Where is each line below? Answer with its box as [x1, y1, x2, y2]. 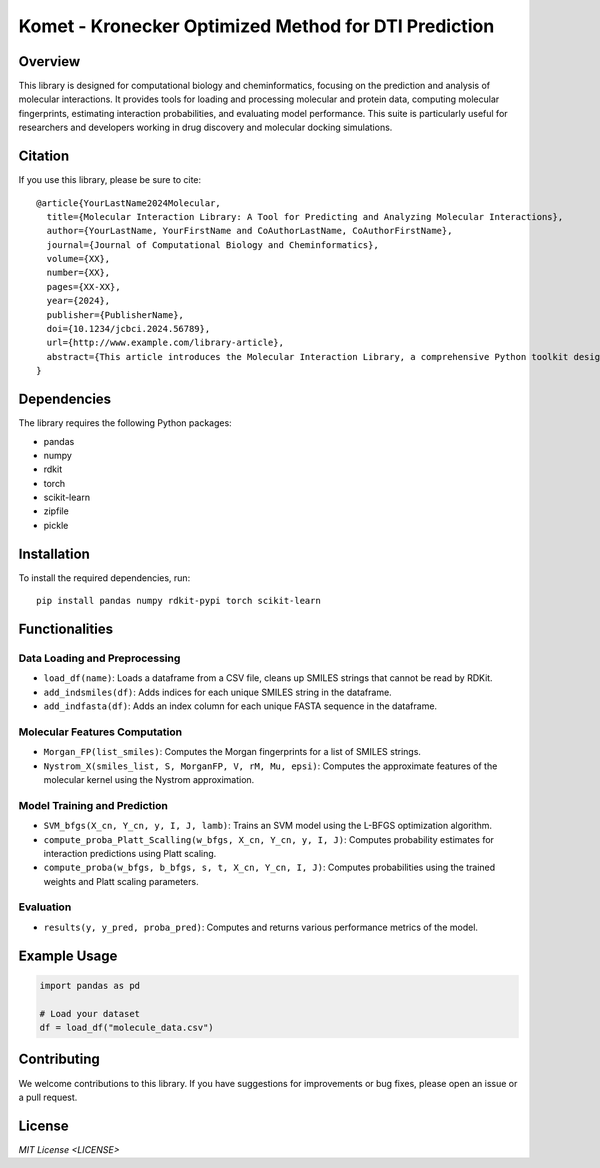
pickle [43, 519, 69, 531]
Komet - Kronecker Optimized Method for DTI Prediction [18, 15, 495, 37]
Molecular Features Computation [18, 725, 183, 739]
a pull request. [18, 1091, 78, 1103]
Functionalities [18, 620, 114, 637]
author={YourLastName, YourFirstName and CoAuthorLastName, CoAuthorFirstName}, [46, 225, 453, 237]
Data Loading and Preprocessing [18, 651, 181, 665]
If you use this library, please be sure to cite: [18, 174, 202, 186]
